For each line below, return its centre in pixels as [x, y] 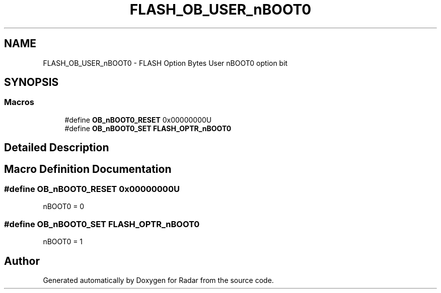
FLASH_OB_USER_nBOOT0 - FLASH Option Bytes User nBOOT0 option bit [165, 63]
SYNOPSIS [31, 82]
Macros [19, 102]
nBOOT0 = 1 [63, 242]
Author [22, 261]
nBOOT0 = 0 [64, 207]
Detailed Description [57, 148]
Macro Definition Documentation [88, 169]
